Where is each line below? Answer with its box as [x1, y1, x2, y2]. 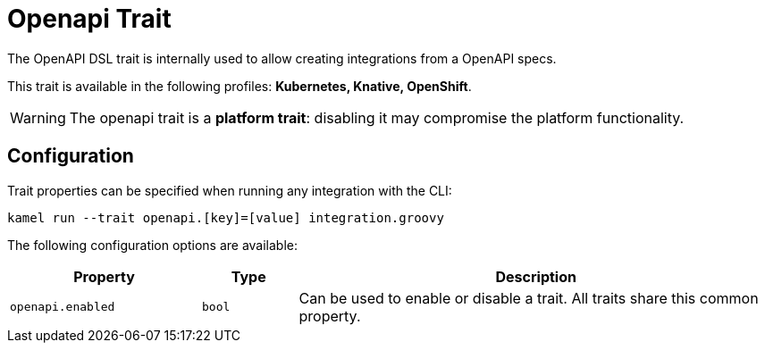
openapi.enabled [10, 300, 115, 314]
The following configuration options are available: [7, 237, 298, 253]
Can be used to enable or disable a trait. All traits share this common [298, 288, 759, 307]
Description [495, 267, 576, 286]
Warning [10, 108, 66, 127]
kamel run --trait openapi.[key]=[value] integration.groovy [7, 210, 444, 225]
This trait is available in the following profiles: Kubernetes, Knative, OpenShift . [7, 78, 472, 94]
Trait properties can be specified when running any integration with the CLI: [7, 182, 452, 198]
